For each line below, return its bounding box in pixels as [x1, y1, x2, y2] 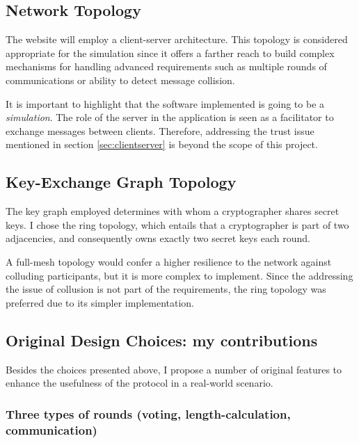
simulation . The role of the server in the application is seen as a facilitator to [6, 110, 334, 124]
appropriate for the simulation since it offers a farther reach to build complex [6, 45, 335, 60]
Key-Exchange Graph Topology [6, 171, 237, 193]
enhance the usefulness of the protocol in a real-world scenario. [6, 376, 273, 390]
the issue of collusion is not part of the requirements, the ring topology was [6, 282, 326, 296]
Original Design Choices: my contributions [6, 329, 318, 351]
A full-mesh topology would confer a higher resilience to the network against [6, 254, 332, 268]
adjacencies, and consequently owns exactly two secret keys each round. [6, 231, 310, 245]
